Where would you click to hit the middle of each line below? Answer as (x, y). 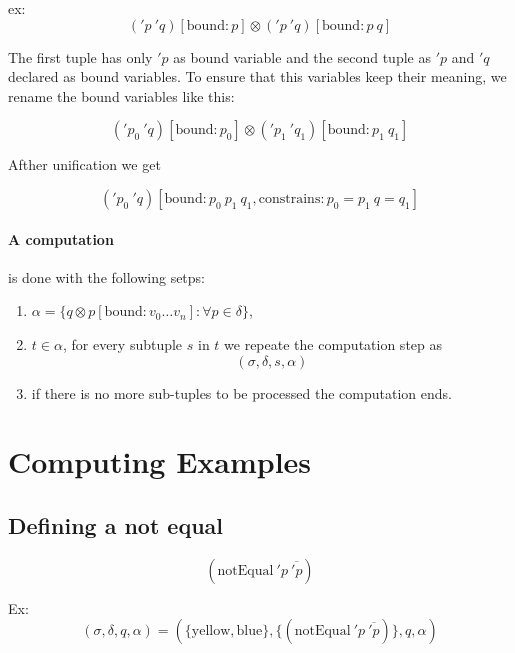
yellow (211, 631)
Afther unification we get (84, 164)
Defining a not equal (116, 524)
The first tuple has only (80, 56)
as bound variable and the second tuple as (302, 56)
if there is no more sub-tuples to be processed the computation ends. (241, 392)
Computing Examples (160, 461)
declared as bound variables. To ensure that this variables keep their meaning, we (257, 76)
